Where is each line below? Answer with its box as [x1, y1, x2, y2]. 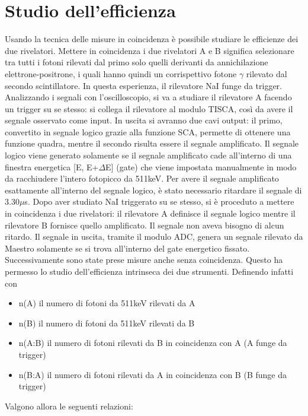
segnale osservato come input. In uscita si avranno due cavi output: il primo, [5, 114, 283, 126]
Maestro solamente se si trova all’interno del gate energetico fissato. [5, 242, 250, 254]
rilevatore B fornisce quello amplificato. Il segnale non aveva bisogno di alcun [5, 218, 284, 231]
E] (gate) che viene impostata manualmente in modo [105, 160, 297, 173]
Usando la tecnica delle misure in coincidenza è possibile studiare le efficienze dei [5, 33, 299, 45]
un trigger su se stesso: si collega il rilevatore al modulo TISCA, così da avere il [5, 102, 293, 115]
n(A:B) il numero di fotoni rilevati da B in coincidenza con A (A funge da [18, 336, 287, 349]
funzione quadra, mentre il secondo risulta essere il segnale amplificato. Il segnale [5, 137, 299, 150]
